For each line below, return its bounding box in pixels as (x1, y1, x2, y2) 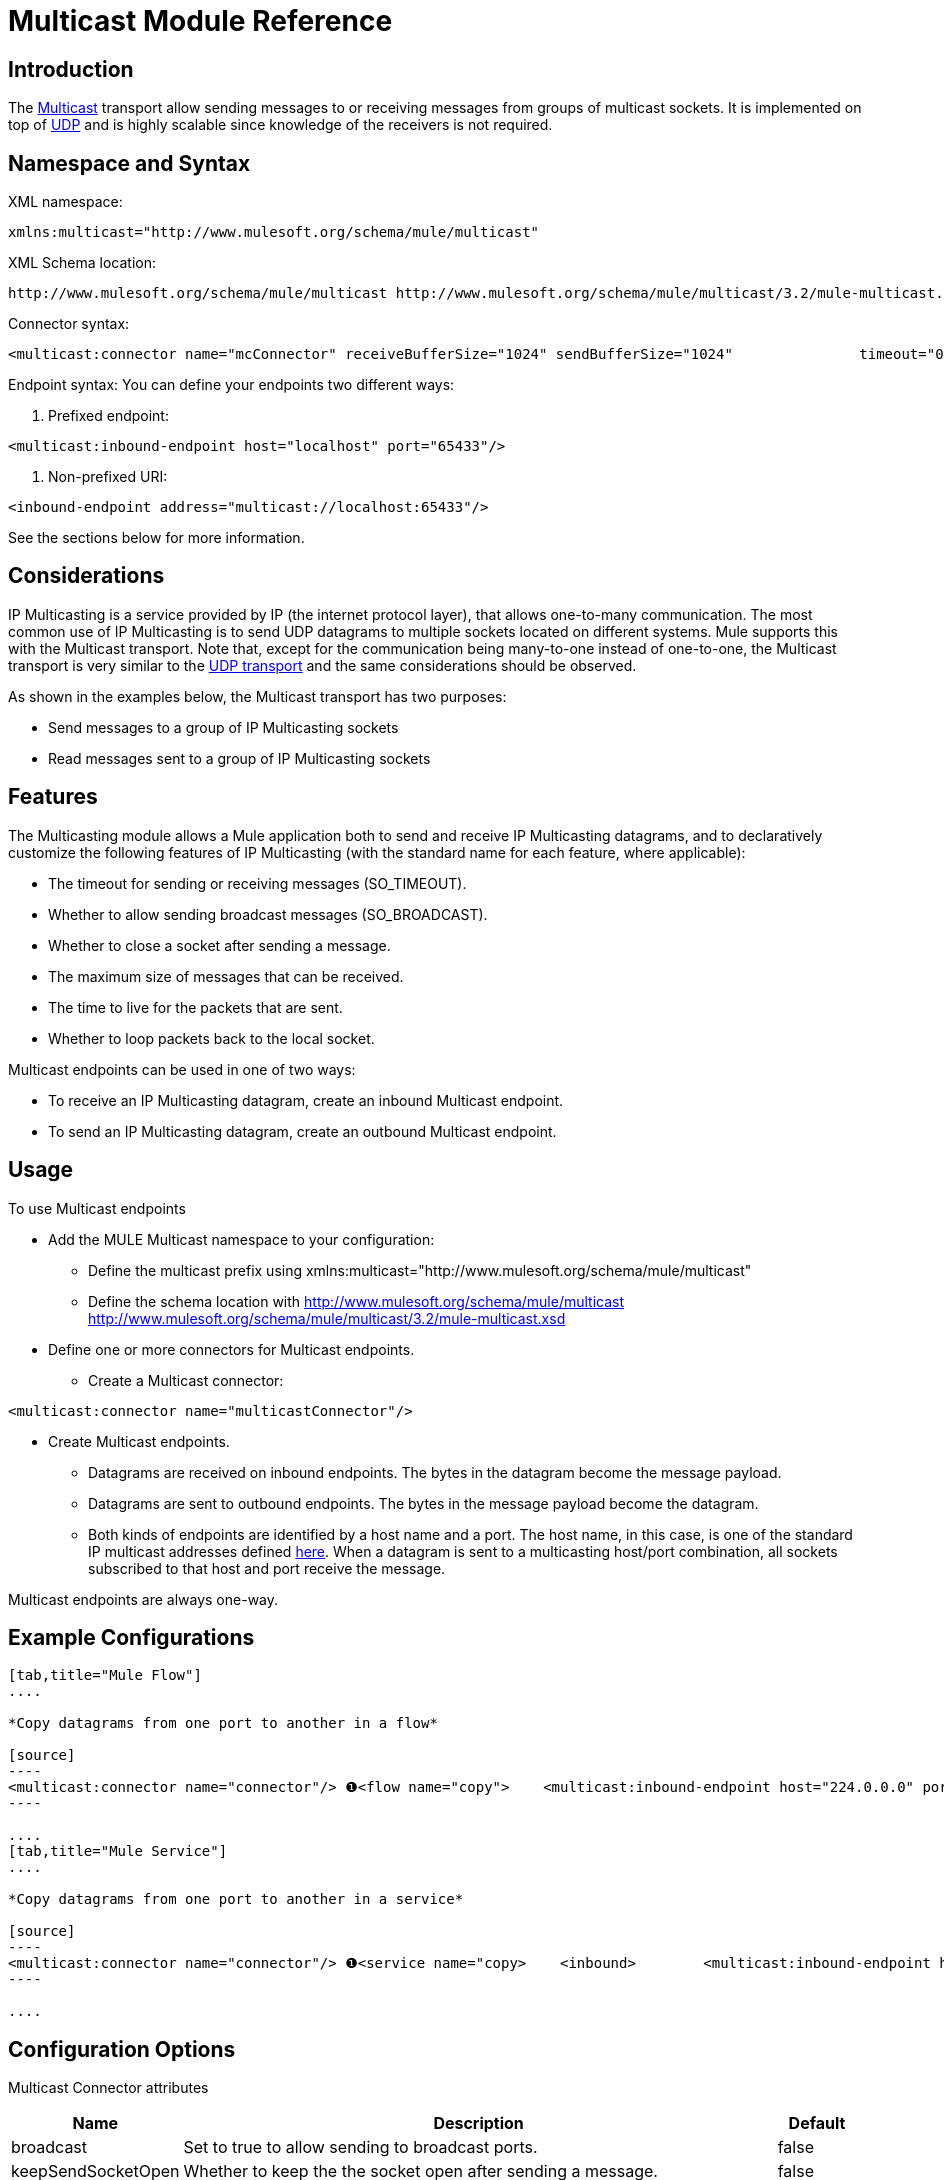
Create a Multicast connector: (88, 1371, 284, 1389)
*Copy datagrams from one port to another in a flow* (8, 1715, 438, 1732)
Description (433, 2113, 524, 2134)
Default (788, 2113, 846, 2134)
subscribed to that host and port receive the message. (88, 1559, 446, 1577)
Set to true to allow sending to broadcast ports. (183, 2137, 538, 2158)
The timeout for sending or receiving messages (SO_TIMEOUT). (48, 874, 467, 892)
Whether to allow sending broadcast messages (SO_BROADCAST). (48, 905, 488, 923)
